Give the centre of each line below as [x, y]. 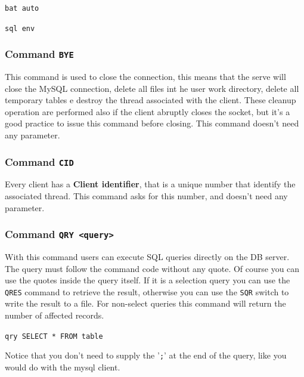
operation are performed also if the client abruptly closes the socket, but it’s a [148, 111]
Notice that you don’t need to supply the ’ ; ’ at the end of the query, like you [146, 355]
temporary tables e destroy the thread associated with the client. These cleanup [151, 100]
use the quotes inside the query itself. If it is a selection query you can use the [148, 280]
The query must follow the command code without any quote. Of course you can [152, 268]
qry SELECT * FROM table [54, 336]
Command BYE [39, 54]
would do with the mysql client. [63, 367]
